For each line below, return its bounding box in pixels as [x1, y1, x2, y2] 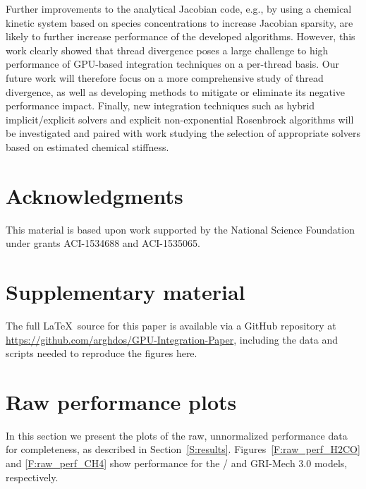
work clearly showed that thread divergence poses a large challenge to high [6, 42, 329, 57]
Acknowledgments [6, 181, 183, 210]
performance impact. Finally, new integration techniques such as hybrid [6, 98, 315, 113]
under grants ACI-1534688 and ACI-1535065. [6, 236, 200, 250]
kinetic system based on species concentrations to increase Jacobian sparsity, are [6, 15, 353, 30]
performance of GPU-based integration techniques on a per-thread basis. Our [6, 56, 339, 71]
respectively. [6, 469, 59, 484]
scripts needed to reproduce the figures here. [6, 346, 197, 361]
